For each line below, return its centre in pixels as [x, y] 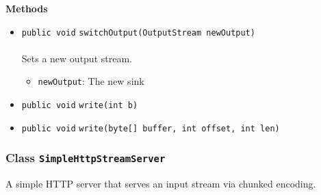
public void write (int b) [80, 106]
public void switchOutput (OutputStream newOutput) [138, 32]
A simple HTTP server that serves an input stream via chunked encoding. [161, 184]
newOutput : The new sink [91, 81]
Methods [27, 8]
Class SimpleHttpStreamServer [86, 158]
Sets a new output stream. [77, 58]
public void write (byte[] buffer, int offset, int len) [151, 128]
